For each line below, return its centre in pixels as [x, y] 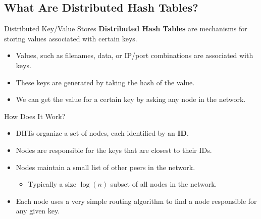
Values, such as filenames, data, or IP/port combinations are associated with [135, 55]
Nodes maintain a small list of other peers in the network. [106, 167]
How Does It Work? [35, 116]
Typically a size [52, 184]
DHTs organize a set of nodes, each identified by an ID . [102, 133]
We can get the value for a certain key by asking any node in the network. [131, 99]
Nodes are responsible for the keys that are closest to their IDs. [114, 150]
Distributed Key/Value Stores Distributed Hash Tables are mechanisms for [126, 29]
